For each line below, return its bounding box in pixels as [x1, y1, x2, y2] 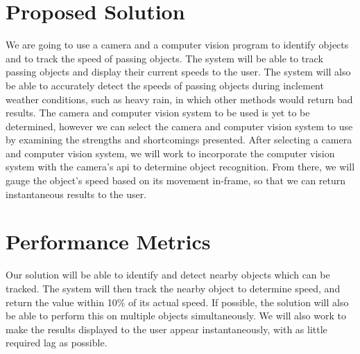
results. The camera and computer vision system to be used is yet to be [6, 105, 310, 120]
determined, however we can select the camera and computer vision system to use [6, 118, 353, 133]
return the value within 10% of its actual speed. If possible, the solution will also [6, 294, 349, 309]
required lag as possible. [6, 335, 108, 350]
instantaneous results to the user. [6, 186, 147, 201]
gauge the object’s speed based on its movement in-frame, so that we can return [6, 173, 346, 188]
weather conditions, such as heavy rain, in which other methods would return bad [6, 91, 353, 106]
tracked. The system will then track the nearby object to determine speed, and [6, 281, 341, 295]
